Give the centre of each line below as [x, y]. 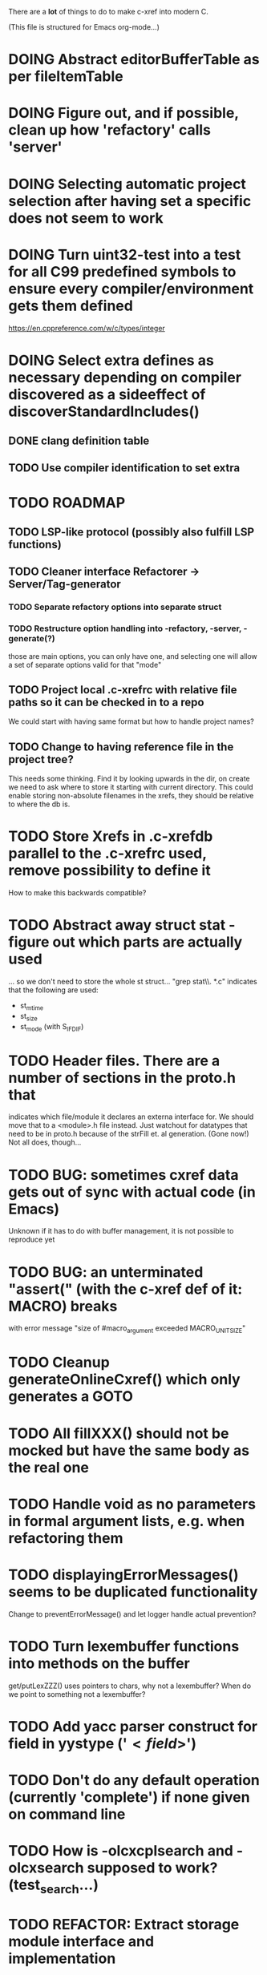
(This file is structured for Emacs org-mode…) [84, 27]
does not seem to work [86, 218]
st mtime [32, 1007]
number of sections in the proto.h [122, 1078]
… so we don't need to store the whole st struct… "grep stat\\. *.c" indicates [133, 982]
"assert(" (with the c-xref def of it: [125, 1289]
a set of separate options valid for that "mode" [85, 664]
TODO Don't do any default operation [134, 1780]
